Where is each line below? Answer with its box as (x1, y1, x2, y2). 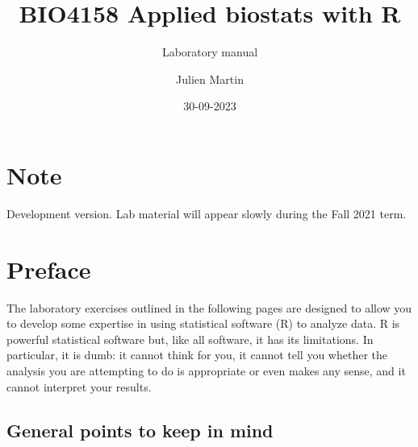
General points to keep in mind (6, 417, 274, 442)
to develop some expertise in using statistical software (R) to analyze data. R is (6, 315, 400, 332)
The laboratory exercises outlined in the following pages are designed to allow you (6, 299, 412, 316)
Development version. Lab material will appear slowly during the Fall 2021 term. (6, 205, 407, 221)
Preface (6, 252, 91, 285)
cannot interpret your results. (6, 378, 152, 395)
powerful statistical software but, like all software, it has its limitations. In (6, 330, 374, 347)
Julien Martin (176, 70, 244, 87)
